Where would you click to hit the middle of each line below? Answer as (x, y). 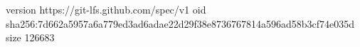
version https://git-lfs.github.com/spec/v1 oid (106, 9)
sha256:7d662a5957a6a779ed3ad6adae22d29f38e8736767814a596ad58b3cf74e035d (180, 23)
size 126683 (30, 37)
